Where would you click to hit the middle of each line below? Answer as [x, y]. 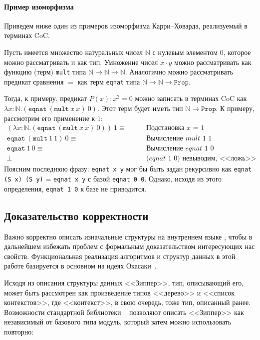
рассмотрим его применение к [50, 118]
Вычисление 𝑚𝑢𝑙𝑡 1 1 [179, 139]
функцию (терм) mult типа [45, 72]
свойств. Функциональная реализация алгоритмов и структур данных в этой [120, 256]
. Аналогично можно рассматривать [179, 72]
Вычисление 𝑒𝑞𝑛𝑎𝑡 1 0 [180, 149]
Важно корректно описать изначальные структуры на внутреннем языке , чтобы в [128, 236]
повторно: [19, 331]
